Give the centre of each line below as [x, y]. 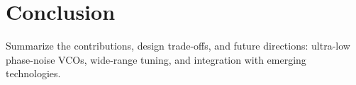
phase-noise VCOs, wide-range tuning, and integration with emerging [156, 59]
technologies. [33, 73]
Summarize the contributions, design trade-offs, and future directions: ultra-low [178, 46]
